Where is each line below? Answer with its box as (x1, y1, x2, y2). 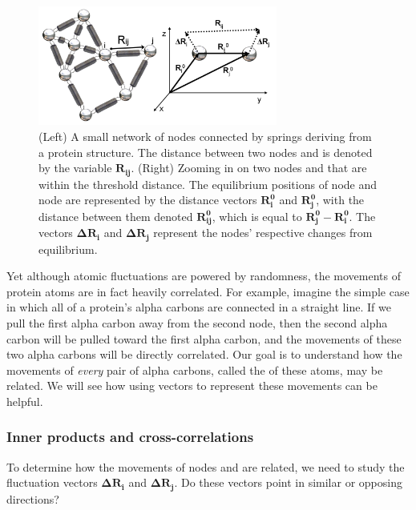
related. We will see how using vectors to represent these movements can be (6, 377, 378, 394)
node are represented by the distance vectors (38, 191, 257, 208)
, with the (316, 191, 365, 208)
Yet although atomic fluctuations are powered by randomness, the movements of (6, 267, 401, 284)
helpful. (6, 392, 43, 409)
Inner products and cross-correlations (6, 427, 254, 447)
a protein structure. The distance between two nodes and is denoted (38, 143, 373, 160)
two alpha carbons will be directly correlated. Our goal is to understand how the (6, 346, 402, 363)
